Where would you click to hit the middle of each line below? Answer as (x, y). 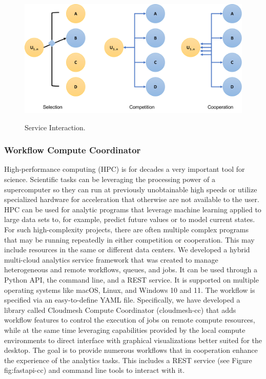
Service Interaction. (55, 127)
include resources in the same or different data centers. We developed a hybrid (127, 250)
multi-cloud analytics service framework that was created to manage (111, 259)
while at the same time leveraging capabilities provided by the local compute (125, 330)
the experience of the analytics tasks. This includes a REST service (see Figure (128, 360)
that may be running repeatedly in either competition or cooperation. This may (129, 239)
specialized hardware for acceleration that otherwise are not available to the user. (132, 199)
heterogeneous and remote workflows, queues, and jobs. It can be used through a (131, 270)
